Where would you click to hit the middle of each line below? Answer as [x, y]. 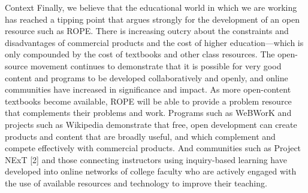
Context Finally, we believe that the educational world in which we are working [151, 7]
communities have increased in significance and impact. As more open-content [148, 89]
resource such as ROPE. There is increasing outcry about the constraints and [147, 31]
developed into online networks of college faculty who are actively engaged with [151, 171]
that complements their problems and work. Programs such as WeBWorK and [148, 113]
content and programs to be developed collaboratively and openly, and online [147, 77]
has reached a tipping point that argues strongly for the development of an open [152, 19]
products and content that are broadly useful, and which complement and [140, 136]
